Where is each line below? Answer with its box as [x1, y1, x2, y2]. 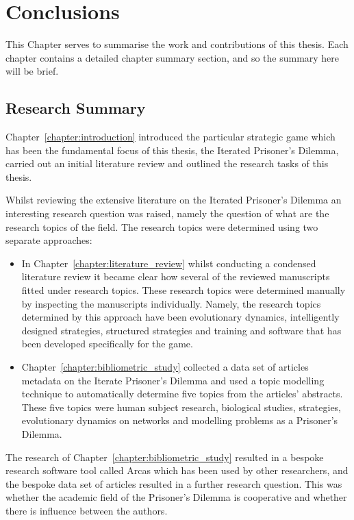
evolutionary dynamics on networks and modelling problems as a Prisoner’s [21, 413, 338, 428]
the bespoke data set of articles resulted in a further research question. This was [5, 476, 342, 491]
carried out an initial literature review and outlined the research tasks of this [5, 156, 329, 171]
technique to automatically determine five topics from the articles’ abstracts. [21, 386, 343, 401]
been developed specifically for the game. [21, 336, 193, 351]
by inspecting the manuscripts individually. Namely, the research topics [21, 296, 321, 310]
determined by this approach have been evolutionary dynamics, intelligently [21, 310, 340, 324]
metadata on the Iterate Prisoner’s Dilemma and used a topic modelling [21, 373, 325, 387]
